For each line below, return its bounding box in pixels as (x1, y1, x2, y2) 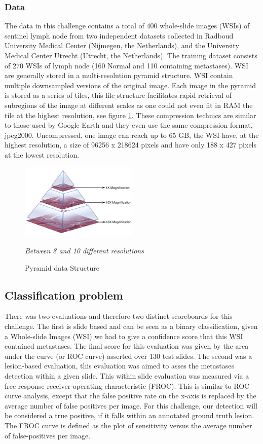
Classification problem (5, 287, 123, 303)
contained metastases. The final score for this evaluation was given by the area (5, 341, 249, 351)
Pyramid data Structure (25, 262, 99, 273)
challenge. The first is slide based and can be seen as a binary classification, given (5, 320, 258, 331)
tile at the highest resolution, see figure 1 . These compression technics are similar (5, 109, 256, 120)
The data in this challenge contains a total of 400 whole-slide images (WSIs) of (5, 20, 250, 31)
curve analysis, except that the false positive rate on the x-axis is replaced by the (5, 390, 256, 401)
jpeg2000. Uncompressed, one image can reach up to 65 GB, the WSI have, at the (5, 129, 259, 140)
